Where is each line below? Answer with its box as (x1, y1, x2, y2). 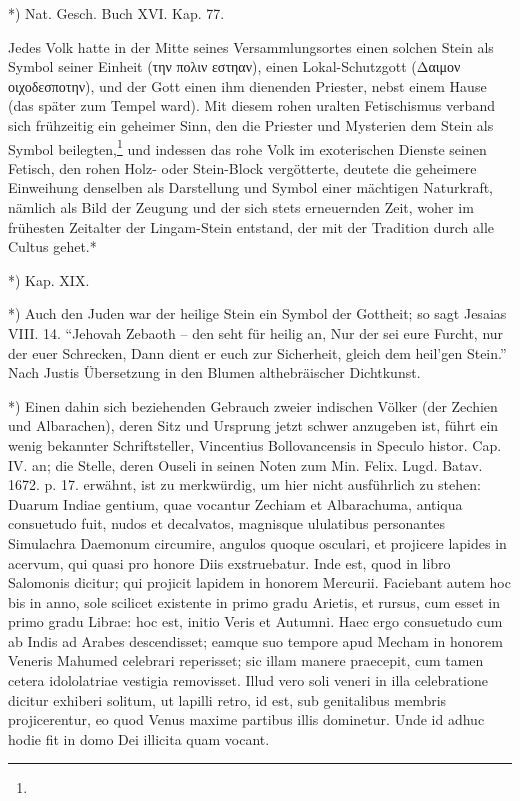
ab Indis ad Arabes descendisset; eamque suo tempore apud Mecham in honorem (8, 630, 503, 651)
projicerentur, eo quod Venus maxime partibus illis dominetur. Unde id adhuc (8, 709, 485, 730)
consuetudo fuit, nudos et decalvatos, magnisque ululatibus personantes (8, 513, 445, 534)
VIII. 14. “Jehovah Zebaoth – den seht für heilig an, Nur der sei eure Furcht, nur (8, 322, 504, 343)
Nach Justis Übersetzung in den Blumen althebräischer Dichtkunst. (8, 362, 421, 383)
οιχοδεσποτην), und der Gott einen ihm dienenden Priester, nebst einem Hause (8, 75, 487, 96)
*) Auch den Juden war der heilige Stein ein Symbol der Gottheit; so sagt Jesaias (8, 303, 507, 324)
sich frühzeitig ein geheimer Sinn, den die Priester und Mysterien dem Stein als (8, 114, 494, 135)
